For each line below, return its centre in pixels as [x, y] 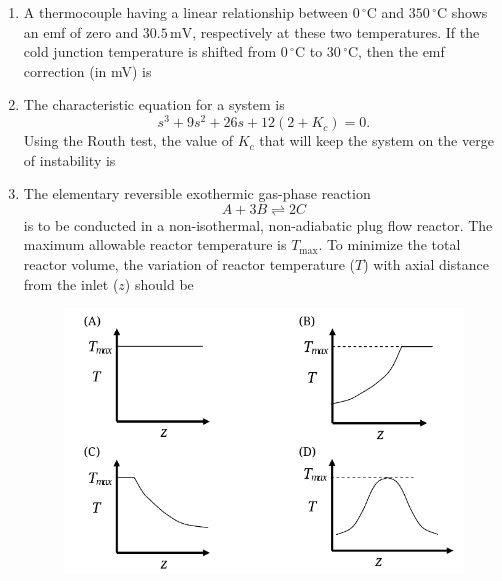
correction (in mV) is [87, 70]
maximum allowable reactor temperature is [155, 244]
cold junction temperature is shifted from [150, 51]
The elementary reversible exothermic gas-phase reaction [197, 193]
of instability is [69, 159]
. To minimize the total [389, 244]
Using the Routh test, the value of [128, 140]
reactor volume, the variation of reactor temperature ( [189, 264]
